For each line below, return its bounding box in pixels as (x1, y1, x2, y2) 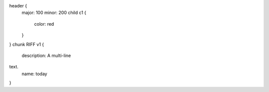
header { (9, 3, 27, 8)
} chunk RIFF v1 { (9, 41, 44, 47)
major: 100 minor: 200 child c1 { (21, 10, 87, 16)
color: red (34, 21, 54, 27)
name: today (21, 71, 47, 77)
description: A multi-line (21, 52, 71, 58)
